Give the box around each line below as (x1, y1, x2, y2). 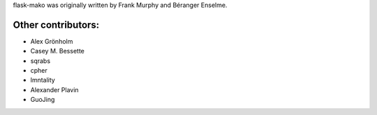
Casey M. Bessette (30, 47, 85, 55)
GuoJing (30, 96, 55, 104)
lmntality (30, 76, 55, 85)
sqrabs (30, 56, 51, 65)
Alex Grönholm (30, 37, 73, 45)
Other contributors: (13, 19, 100, 30)
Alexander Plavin (30, 85, 80, 94)
